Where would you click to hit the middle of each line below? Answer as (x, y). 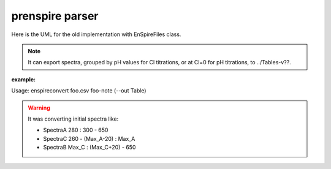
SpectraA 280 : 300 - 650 (76, 130)
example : (24, 79)
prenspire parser (55, 16)
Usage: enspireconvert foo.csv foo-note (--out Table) (79, 91)
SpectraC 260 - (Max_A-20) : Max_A (89, 138)
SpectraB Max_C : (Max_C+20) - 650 (89, 148)
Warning (39, 108)
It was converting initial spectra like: (73, 119)
